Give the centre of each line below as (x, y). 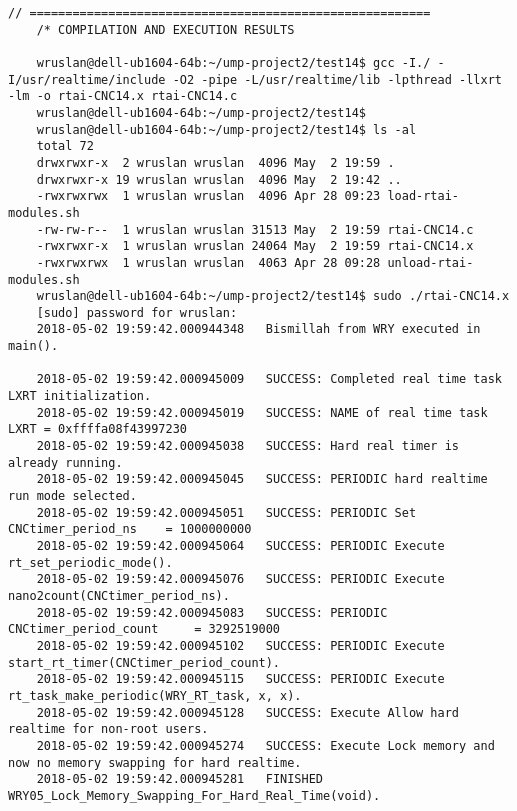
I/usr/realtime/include (87, 79)
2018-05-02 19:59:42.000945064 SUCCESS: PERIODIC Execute (240, 546)
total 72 (65, 146)
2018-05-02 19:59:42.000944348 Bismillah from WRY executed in (258, 329)
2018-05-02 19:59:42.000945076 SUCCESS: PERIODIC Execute (240, 579)
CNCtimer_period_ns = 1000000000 (130, 529)
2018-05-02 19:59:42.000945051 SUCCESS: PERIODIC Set (226, 512)
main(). (33, 346)
